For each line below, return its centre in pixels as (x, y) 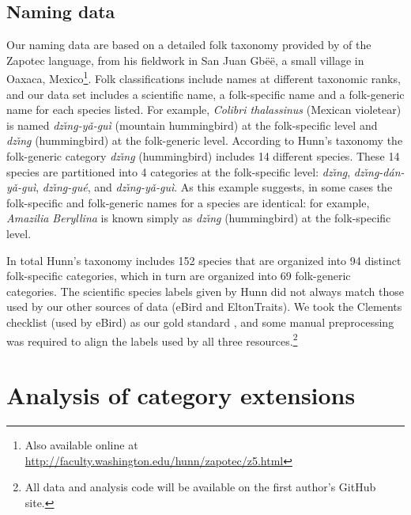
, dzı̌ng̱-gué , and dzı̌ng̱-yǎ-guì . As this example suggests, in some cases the (214, 187)
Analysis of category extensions (181, 394)
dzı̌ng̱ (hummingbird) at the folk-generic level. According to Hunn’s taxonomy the (205, 140)
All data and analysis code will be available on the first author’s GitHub (200, 487)
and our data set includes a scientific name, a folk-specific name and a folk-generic (205, 94)
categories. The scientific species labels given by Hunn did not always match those (205, 291)
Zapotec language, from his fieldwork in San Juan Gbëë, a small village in (185, 60)
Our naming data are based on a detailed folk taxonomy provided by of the (189, 45)
